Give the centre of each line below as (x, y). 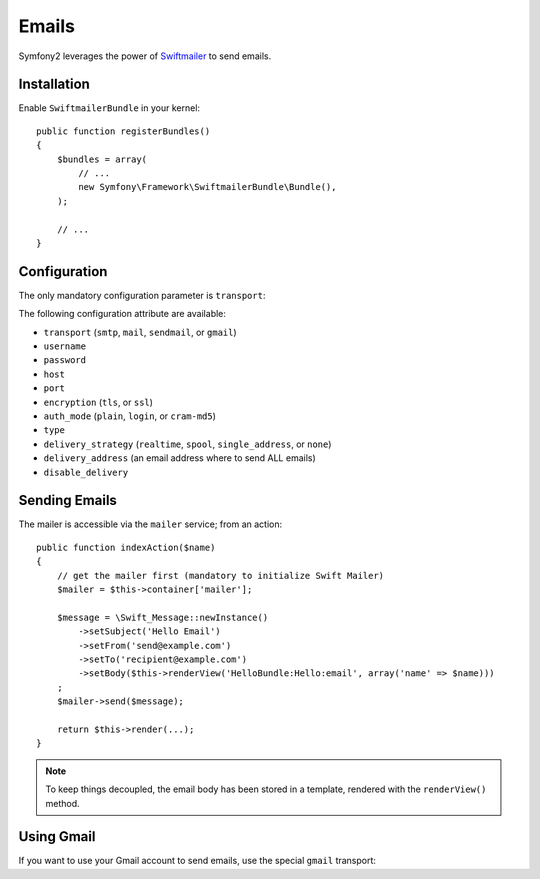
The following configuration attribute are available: (122, 314)
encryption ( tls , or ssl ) (98, 402)
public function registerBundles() (123, 131)
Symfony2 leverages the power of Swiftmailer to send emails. (145, 56)
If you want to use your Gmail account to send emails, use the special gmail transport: (197, 861)
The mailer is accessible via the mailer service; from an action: (150, 524)
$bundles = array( (102, 159)
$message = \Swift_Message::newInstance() (162, 617)
